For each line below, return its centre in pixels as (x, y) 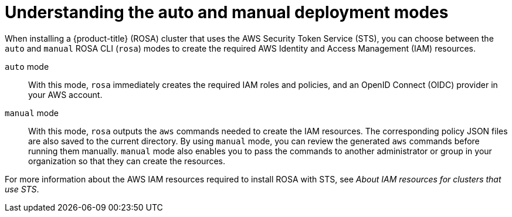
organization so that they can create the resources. (127, 161)
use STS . (22, 189)
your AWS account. (65, 94)
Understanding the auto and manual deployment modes (227, 12)
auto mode (27, 66)
